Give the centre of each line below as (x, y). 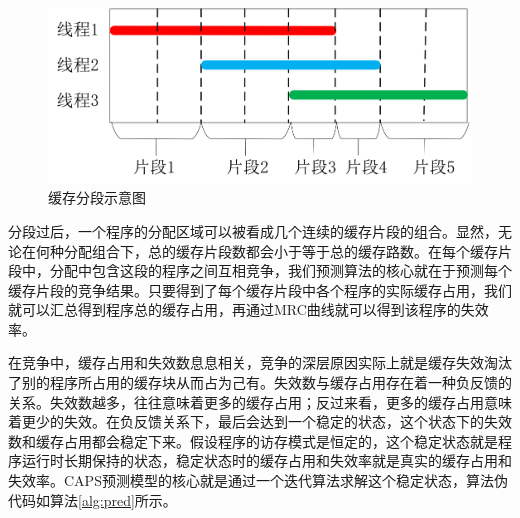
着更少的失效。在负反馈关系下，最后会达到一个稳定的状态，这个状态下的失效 (260, 421)
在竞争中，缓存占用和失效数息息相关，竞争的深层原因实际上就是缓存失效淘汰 (260, 362)
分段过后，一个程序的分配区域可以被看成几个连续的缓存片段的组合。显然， (253, 230)
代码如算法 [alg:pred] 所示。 (92, 499)
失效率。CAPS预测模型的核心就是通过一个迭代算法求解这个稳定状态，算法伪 (258, 480)
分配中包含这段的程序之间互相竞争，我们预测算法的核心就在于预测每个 (280, 270)
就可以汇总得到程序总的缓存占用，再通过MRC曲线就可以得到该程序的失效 (248, 309)
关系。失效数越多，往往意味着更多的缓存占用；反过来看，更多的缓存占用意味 (260, 401)
